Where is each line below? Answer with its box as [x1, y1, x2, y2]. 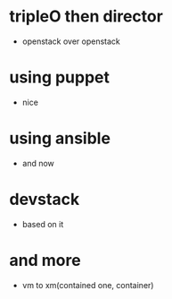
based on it [21, 218, 64, 229]
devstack [9, 190, 80, 209]
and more [9, 250, 82, 270]
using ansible [9, 128, 111, 149]
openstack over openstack [21, 36, 120, 47]
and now [21, 158, 55, 168]
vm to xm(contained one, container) [21, 279, 154, 290]
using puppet [9, 67, 110, 88]
